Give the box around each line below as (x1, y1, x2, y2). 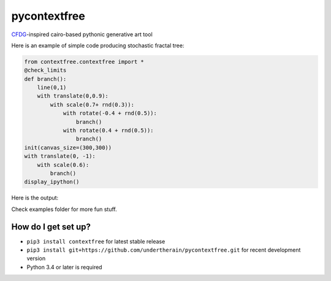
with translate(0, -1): (24, 153, 96, 160)
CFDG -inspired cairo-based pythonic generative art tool (11, 31, 153, 38)
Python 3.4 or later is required (26, 263, 102, 271)
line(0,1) (37, 84, 67, 91)
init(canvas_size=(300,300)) (24, 144, 112, 151)
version (26, 255, 46, 262)
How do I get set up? (11, 221, 91, 232)
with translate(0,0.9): (37, 93, 108, 99)
